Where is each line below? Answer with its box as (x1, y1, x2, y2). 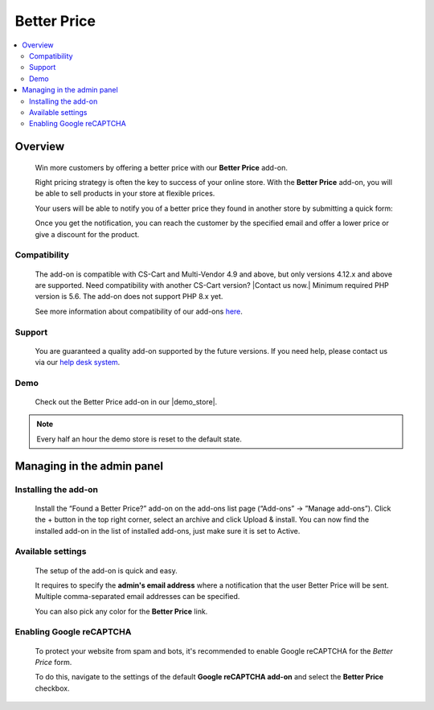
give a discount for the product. (35, 229, 140, 239)
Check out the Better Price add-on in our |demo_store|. (35, 397, 218, 407)
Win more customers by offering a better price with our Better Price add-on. (35, 162, 289, 172)
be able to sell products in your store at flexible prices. (35, 189, 215, 199)
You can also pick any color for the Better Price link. (35, 606, 208, 616)
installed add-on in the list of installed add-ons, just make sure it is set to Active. (35, 526, 301, 536)
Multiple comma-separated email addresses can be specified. (35, 592, 240, 601)
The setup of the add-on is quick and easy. (35, 565, 178, 575)
